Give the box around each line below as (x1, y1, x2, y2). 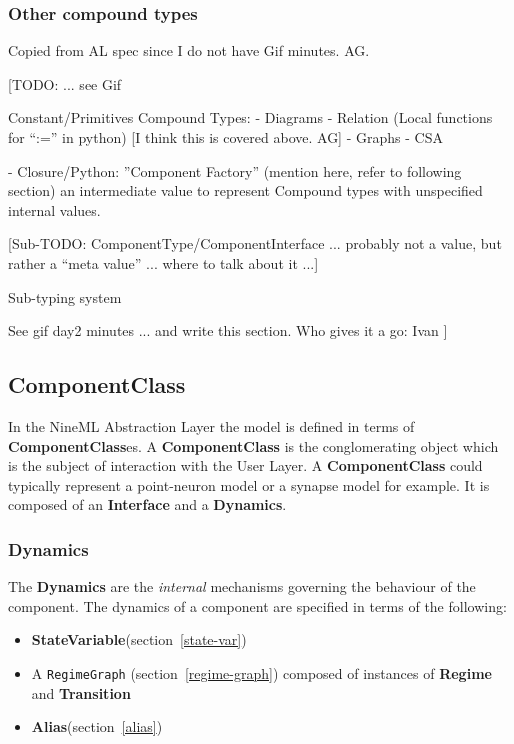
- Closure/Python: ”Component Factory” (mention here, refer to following (8, 160, 462, 181)
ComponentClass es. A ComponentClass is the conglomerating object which (8, 435, 499, 456)
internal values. (8, 199, 101, 220)
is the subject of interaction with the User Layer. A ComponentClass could (8, 455, 483, 476)
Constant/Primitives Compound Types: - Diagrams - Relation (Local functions (8, 107, 493, 128)
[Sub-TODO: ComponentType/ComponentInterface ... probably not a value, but (8, 233, 502, 254)
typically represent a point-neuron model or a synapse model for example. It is (8, 474, 490, 495)
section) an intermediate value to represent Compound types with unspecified (8, 180, 483, 201)
